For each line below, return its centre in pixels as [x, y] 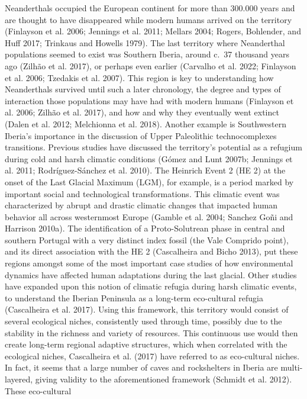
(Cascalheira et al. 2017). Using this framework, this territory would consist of [147, 309]
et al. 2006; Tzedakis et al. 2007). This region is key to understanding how [139, 77]
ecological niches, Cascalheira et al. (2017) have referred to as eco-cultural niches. [152, 355]
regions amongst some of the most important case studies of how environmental [149, 263]
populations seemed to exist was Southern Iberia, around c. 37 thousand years [147, 54]
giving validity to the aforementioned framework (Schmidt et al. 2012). [164, 379]
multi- [292, 367]
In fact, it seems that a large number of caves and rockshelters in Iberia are [141, 367]
